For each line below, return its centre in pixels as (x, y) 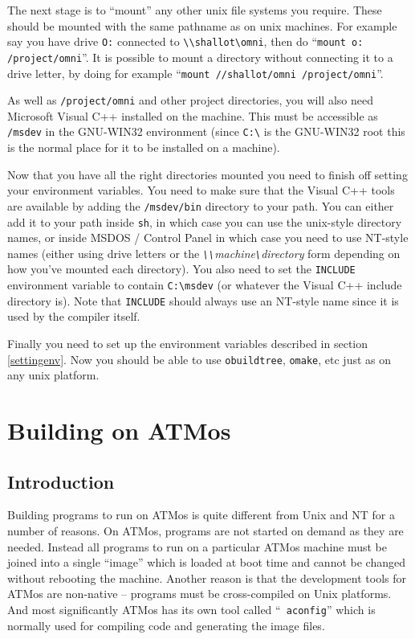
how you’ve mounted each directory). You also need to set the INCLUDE (181, 269)
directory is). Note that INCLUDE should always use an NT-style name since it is (203, 300)
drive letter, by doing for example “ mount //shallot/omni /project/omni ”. (195, 73)
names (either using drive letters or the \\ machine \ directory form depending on (204, 253)
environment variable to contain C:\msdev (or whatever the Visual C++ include (205, 285)
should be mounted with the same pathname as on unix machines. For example (202, 25)
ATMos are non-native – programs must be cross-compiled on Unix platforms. (199, 594)
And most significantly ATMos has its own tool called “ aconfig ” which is (191, 609)
